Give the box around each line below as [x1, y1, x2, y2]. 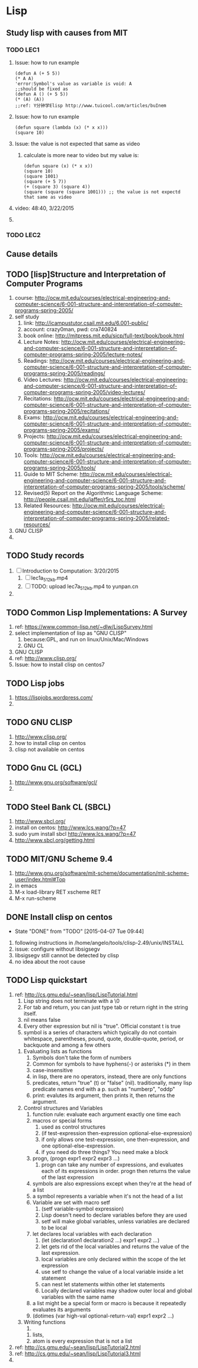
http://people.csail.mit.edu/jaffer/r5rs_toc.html [23, 496, 136, 503]
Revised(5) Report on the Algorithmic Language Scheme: [23, 490, 163, 496]
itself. [23, 1009, 37, 1017]
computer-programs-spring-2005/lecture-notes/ [23, 351, 143, 358]
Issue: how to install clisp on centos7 [14, 661, 105, 668]
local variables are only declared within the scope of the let [41, 1255, 186, 1262]
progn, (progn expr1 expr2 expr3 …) [32, 1155, 120, 1162]
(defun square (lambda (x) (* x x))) [14, 124, 108, 130]
